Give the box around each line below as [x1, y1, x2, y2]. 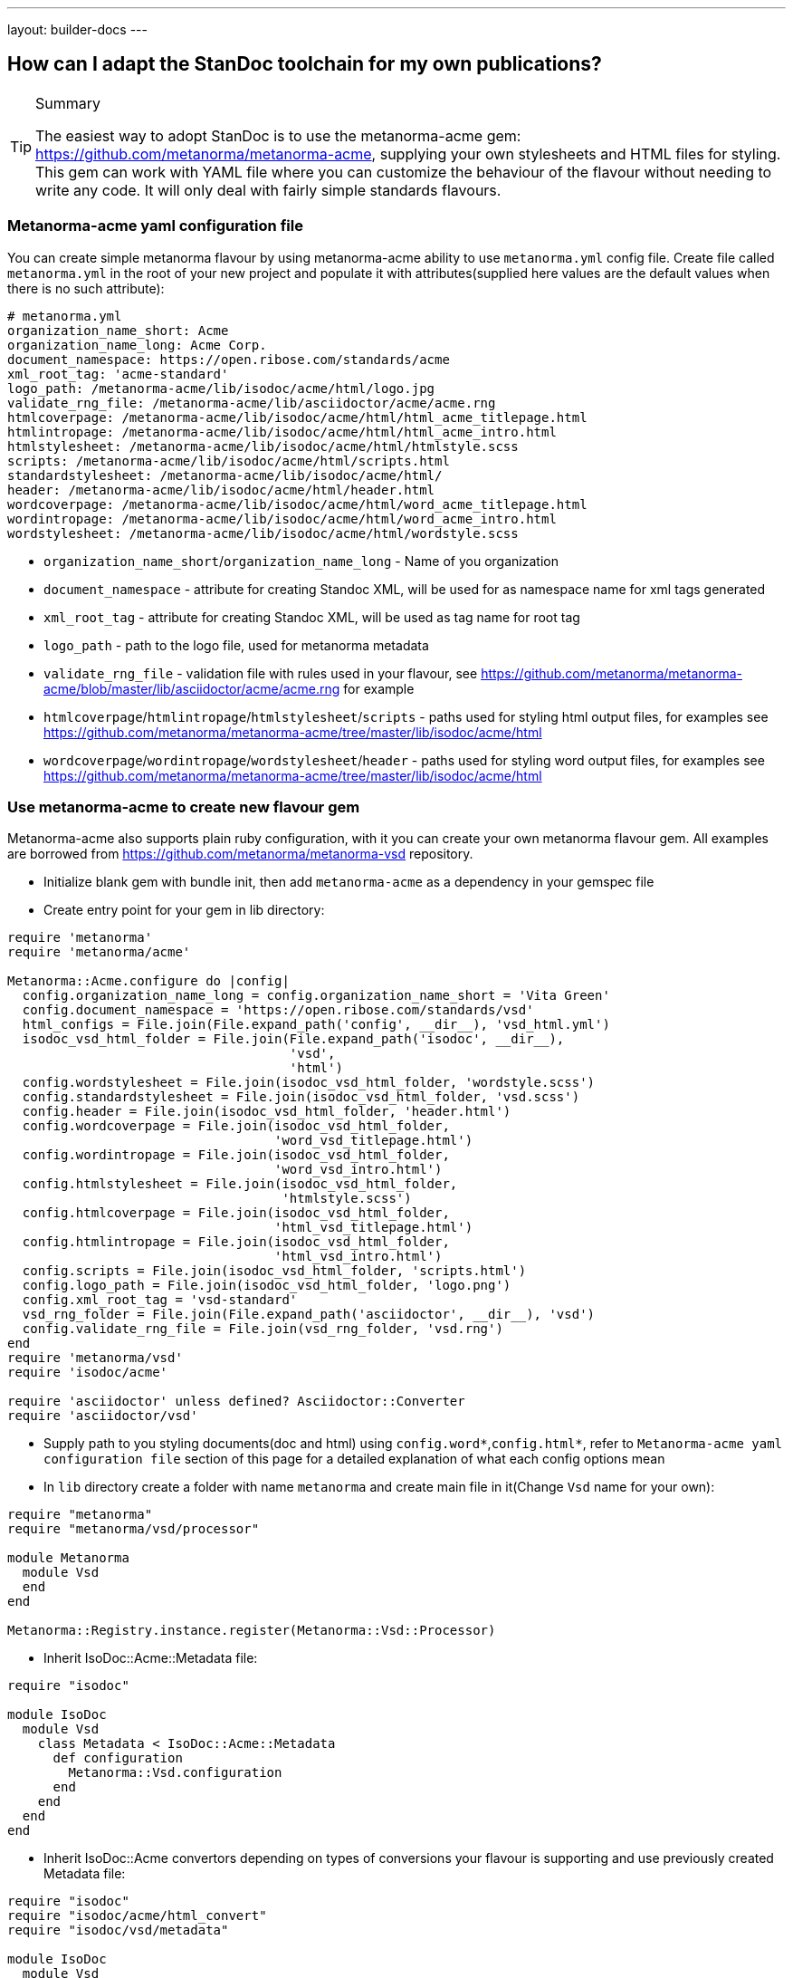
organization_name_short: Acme [7, 322, 229, 338]
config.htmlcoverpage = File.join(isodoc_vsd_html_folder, [22, 1205, 450, 1221]
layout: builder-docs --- [7, 22, 148, 37]
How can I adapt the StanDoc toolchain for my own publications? [7, 53, 602, 76]
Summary [35, 93, 101, 112]
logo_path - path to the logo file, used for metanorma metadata [43, 637, 429, 653]
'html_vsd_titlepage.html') [274, 1220, 473, 1235]
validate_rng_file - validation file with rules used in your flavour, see [43, 665, 478, 681]
